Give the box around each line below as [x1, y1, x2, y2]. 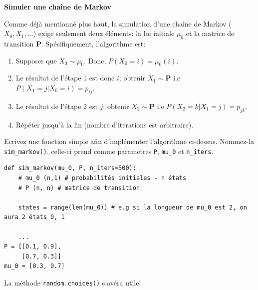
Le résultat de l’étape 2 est [15, 100, 98, 111]
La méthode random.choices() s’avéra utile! [4, 277, 141, 287]
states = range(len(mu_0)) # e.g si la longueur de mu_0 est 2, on [18, 203, 247, 211]
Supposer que [15, 55, 57, 65]
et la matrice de [186, 28, 235, 38]
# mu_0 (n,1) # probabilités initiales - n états [18, 174, 187, 181]
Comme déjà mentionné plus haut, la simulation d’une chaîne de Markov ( [4, 18, 232, 28]
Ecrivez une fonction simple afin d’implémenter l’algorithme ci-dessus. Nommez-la [4, 136, 255, 146]
